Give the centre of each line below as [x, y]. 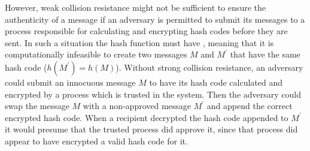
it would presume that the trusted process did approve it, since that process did [151, 129]
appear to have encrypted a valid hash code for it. [96, 141]
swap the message [37, 106]
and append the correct [250, 106]
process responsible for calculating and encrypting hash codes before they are [146, 31]
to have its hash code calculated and [216, 82]
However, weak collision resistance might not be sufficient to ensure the [135, 7]
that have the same [265, 54]
